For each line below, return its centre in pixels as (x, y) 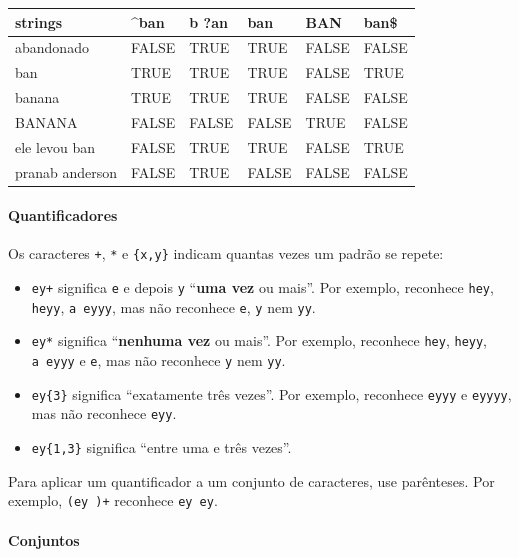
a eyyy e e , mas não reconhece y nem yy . (158, 360)
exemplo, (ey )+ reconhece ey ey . (113, 500)
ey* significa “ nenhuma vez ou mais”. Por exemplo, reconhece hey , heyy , (259, 340)
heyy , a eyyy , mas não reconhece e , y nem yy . (173, 306)
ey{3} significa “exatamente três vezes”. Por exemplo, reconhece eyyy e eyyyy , (271, 393)
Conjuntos (44, 539)
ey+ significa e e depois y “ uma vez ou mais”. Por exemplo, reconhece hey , (262, 287)
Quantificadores (63, 215)
